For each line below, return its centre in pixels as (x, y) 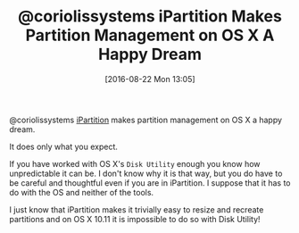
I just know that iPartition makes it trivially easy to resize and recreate (137, 209)
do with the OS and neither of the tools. (82, 192)
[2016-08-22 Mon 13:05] (150, 79)
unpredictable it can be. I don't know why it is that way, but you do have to (146, 173)
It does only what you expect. (64, 146)
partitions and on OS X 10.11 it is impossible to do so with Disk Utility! (135, 219)
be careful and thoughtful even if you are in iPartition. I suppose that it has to (150, 183)
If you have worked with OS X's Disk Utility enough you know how (135, 163)
